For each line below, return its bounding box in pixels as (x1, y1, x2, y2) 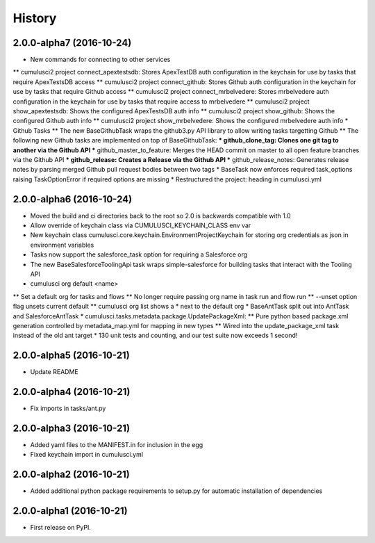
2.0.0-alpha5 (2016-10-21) (12, 350, 130, 362)
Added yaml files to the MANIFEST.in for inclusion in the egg (30, 441, 203, 449)
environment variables (30, 241, 94, 249)
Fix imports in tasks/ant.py (30, 404, 106, 413)
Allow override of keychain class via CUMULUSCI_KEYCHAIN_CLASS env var (30, 221, 251, 229)
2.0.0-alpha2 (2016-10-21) (12, 469, 130, 480)
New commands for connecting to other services (30, 56, 171, 64)
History (12, 10, 57, 26)
